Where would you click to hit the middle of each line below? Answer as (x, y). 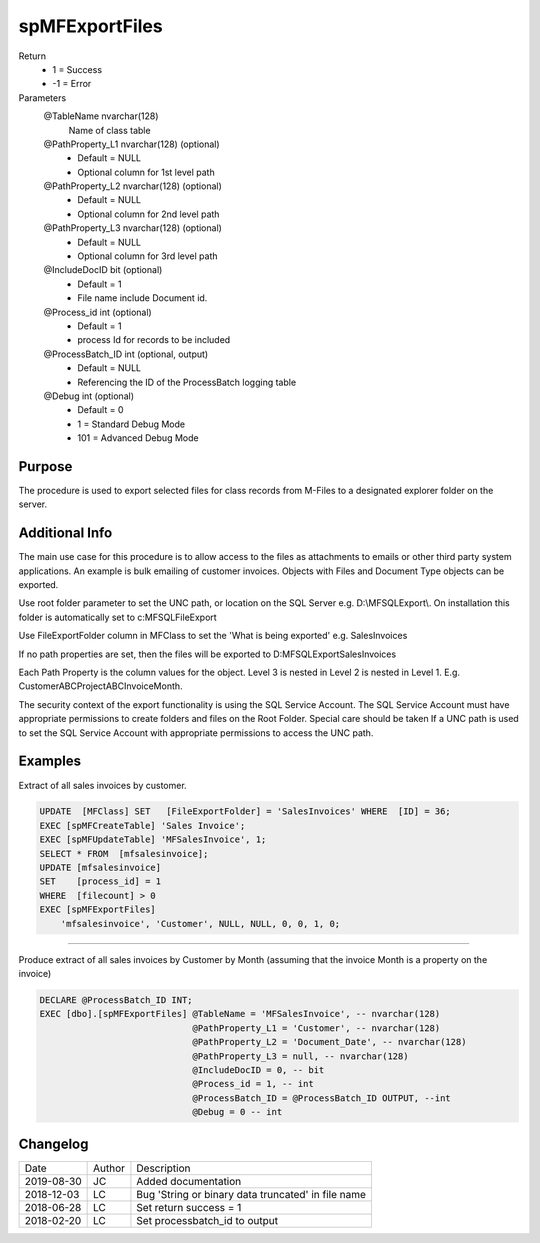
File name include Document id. (142, 298)
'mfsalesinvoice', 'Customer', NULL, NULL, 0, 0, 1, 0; (200, 923)
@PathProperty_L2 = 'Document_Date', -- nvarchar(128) (329, 1042)
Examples (50, 761)
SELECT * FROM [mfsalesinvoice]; (124, 853)
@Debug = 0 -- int (237, 1112)
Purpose (45, 466)
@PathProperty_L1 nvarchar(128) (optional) (131, 144)
